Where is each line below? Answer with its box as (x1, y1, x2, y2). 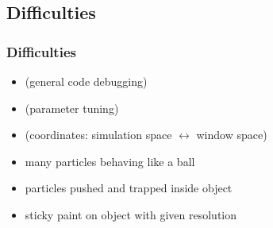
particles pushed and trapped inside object (25, 180, 233, 196)
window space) (196, 126, 267, 143)
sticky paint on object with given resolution (25, 206, 237, 222)
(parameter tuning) (25, 99, 119, 116)
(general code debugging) (25, 73, 148, 89)
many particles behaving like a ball (25, 153, 195, 169)
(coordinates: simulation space (25, 126, 172, 143)
